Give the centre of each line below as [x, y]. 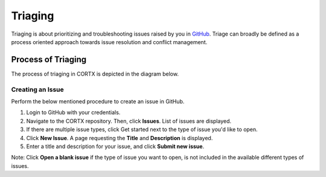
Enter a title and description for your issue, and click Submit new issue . [115, 146]
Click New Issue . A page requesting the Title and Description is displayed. [120, 138]
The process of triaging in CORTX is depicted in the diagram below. [95, 74]
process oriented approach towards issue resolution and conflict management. [109, 42]
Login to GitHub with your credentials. [73, 112]
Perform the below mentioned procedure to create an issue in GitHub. [98, 101]
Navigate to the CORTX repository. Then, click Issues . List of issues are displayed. [129, 121]
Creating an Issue [37, 89]
